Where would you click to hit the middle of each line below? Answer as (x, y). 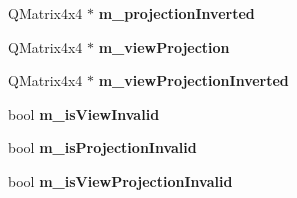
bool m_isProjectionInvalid (102, 147)
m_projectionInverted (176, 13)
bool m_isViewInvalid (84, 113)
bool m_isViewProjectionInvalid (120, 180)
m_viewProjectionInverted (193, 80)
